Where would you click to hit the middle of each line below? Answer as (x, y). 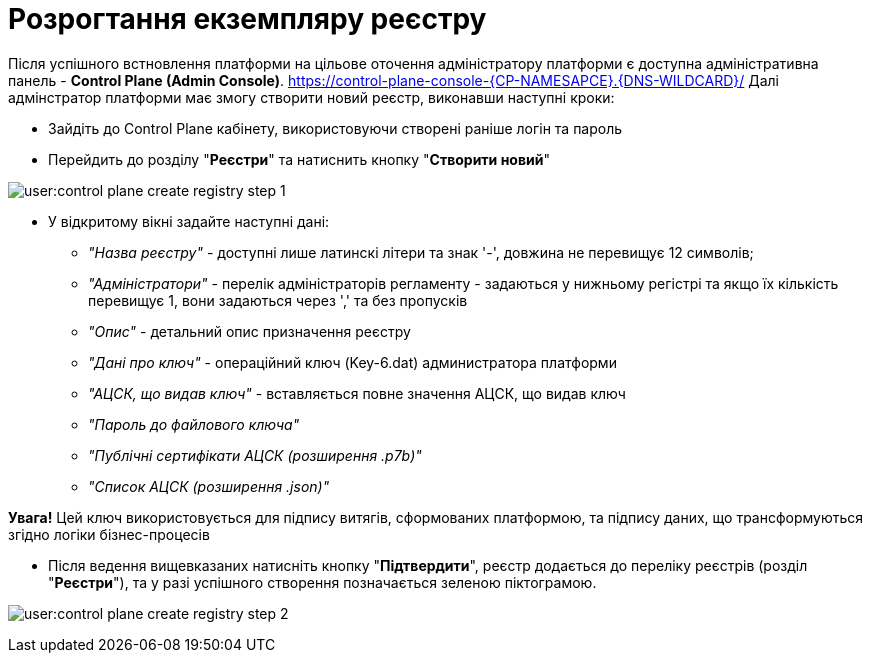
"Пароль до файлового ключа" (194, 424)
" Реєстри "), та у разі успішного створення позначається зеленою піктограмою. (322, 582)
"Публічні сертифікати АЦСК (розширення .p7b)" (255, 455)
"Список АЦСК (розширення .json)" (209, 486)
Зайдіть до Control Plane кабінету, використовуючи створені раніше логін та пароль (335, 128)
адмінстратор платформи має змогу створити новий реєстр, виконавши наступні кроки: (311, 97)
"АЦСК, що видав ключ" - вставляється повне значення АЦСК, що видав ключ (357, 393)
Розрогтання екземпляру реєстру (247, 19)
